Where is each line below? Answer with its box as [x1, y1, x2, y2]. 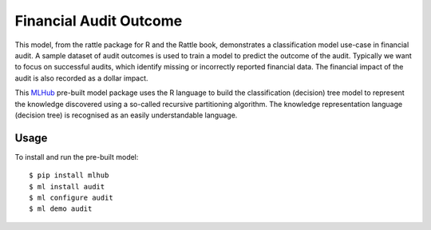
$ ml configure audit [29, 192, 113, 202]
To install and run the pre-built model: [14, 152, 139, 161]
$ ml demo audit [29, 204, 93, 213]
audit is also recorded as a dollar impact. [14, 73, 148, 83]
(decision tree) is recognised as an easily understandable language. [14, 110, 238, 120]
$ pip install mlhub [29, 171, 109, 180]
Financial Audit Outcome [14, 12, 183, 30]
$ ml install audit [29, 182, 105, 191]
